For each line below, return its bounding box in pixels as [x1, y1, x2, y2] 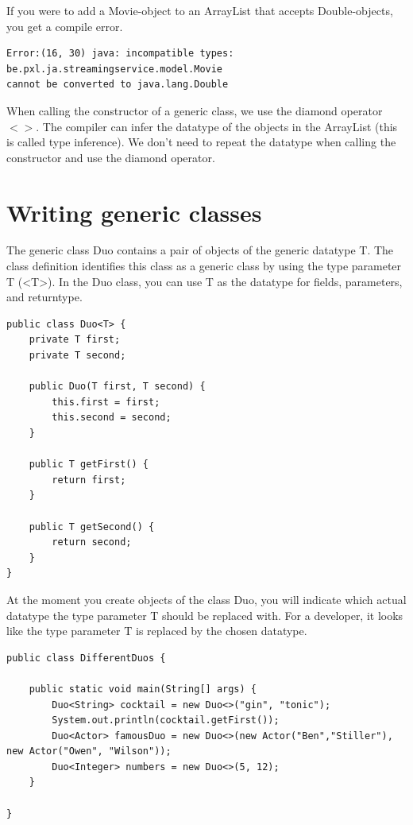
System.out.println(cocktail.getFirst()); [52, 715, 280, 726]
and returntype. [6, 289, 83, 305]
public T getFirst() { [29, 459, 149, 471]
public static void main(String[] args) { [29, 683, 257, 695]
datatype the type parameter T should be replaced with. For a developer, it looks [6, 606, 403, 623]
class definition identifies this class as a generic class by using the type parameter [6, 258, 402, 274]
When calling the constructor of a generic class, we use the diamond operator [6, 102, 383, 118]
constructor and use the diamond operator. [6, 149, 215, 165]
